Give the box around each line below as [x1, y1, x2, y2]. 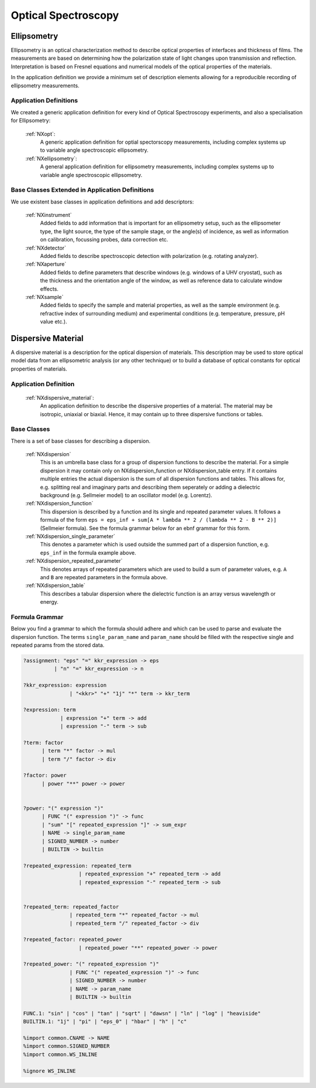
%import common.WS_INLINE [23, 1051, 98, 1058]
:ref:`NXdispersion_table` [25, 582, 86, 589]
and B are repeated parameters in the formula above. [40, 573, 168, 580]
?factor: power [23, 772, 67, 779]
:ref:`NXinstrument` [25, 212, 73, 219]
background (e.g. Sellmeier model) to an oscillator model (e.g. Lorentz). [40, 492, 213, 499]
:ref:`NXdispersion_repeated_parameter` [25, 557, 123, 565]
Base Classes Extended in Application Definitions [11, 186, 154, 194]
